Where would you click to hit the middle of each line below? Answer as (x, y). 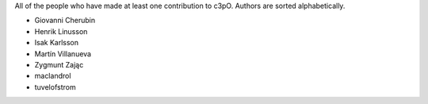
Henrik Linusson (61, 31)
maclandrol (53, 76)
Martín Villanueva (63, 54)
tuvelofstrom (55, 87)
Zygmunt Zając (59, 64)
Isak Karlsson (57, 43)
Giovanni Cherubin (65, 21)
